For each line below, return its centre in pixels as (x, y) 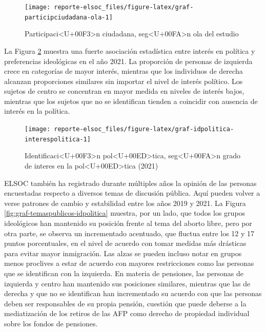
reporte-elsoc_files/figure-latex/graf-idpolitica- (144, 129)
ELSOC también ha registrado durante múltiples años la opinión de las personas (130, 183)
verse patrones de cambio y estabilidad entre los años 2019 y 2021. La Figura (125, 203)
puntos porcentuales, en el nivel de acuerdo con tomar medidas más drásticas (125, 243)
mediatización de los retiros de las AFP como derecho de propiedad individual (127, 313)
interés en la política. (37, 111)
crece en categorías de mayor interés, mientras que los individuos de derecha (124, 71)
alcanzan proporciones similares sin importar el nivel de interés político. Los (124, 81)
